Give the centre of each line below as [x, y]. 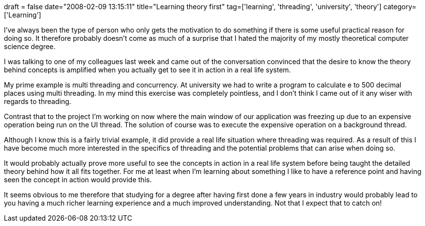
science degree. [30, 46]
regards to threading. [38, 101]
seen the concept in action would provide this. [78, 180]
